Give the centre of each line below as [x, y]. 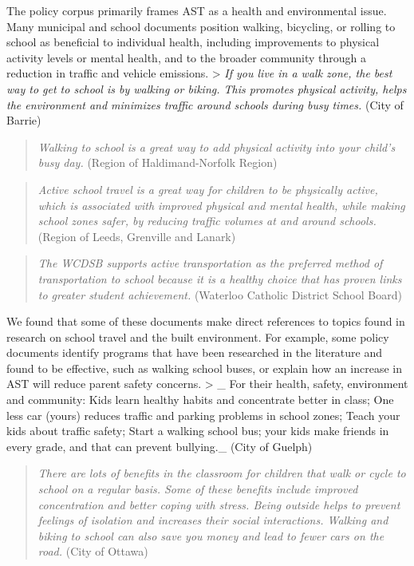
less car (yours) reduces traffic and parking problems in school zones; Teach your [203, 415]
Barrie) [24, 120]
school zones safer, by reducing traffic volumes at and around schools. [207, 221]
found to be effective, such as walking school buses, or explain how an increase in [204, 368]
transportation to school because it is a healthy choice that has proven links [220, 278]
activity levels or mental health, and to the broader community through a [186, 57]
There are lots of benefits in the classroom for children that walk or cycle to [222, 473]
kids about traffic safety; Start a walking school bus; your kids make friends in [198, 431]
